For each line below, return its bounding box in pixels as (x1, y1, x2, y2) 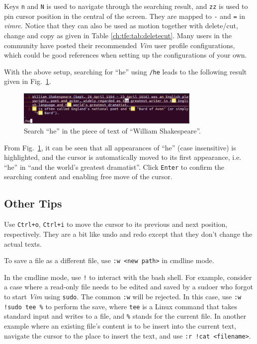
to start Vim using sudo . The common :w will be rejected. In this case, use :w (4, 291, 242, 302)
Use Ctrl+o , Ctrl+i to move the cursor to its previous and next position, (4, 219, 228, 229)
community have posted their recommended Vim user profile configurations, (4, 40, 235, 50)
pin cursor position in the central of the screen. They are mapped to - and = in (4, 10, 245, 21)
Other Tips (4, 196, 62, 211)
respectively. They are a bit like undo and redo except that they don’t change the (4, 228, 253, 239)
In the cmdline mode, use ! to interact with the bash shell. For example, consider (4, 272, 252, 282)
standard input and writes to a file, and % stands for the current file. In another (4, 311, 247, 321)
